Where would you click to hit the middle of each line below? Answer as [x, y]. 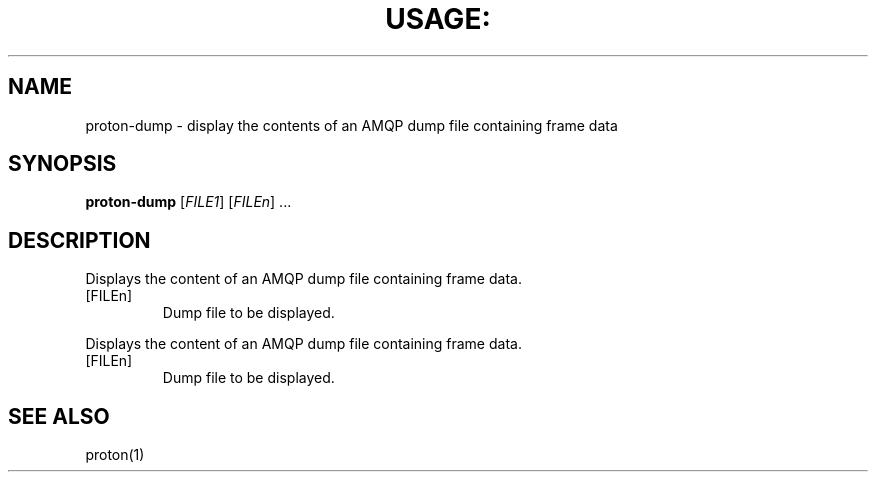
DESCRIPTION [79, 240]
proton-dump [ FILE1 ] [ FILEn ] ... [188, 202]
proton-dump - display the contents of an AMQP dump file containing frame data [351, 125]
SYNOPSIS [62, 164]
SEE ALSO [59, 416]
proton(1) [115, 455]
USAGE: [438, 19]
